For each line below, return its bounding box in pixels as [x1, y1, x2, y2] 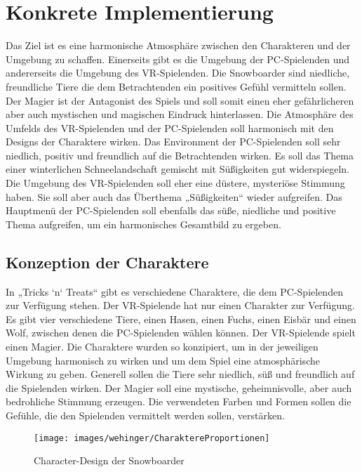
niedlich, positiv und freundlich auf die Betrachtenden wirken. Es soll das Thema [6, 147, 354, 162]
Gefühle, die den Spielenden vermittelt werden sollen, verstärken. [6, 407, 285, 422]
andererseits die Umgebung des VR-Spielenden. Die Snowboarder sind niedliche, [6, 65, 350, 80]
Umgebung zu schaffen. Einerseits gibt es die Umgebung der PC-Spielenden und [6, 51, 349, 66]
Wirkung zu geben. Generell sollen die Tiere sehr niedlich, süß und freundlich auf [6, 367, 355, 381]
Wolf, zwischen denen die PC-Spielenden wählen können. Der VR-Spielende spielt [6, 325, 356, 340]
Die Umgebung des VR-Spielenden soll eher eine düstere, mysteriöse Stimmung [6, 176, 345, 190]
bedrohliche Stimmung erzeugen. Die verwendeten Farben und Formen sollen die [6, 394, 351, 409]
